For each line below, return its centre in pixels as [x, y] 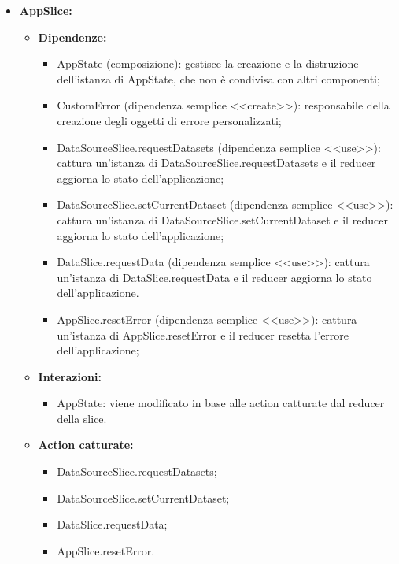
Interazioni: [70, 376]
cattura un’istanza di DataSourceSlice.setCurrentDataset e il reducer [222, 219]
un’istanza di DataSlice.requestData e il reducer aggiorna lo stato [214, 277]
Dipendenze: [72, 37]
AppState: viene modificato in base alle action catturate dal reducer [221, 403]
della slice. [82, 418]
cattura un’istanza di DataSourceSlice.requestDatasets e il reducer [216, 163]
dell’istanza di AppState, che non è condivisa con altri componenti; [218, 78]
